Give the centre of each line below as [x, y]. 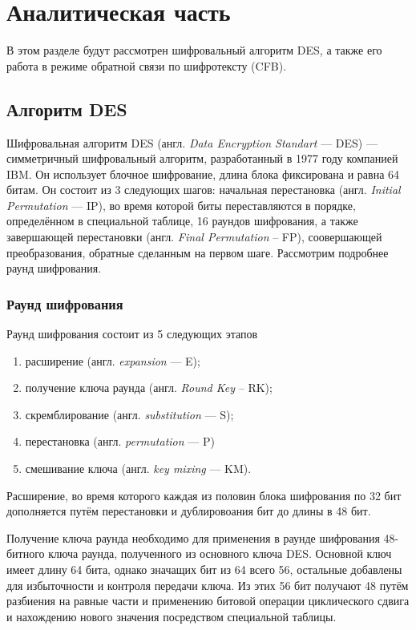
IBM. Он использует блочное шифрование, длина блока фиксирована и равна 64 [203, 174]
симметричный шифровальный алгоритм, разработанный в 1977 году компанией [202, 158]
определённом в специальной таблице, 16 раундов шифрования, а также [182, 221]
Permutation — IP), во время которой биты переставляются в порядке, [181, 205]
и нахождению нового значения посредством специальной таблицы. [172, 616]
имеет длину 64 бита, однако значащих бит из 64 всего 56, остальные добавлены [204, 569]
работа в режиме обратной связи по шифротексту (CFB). [147, 65]
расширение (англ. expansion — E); [113, 360]
